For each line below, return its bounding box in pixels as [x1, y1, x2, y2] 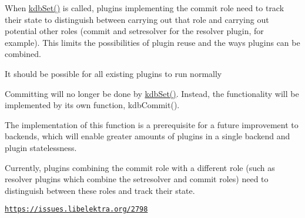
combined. [5, 48, 41, 60]
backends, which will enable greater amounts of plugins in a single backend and [5, 130, 290, 142]
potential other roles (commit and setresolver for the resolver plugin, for [5, 25, 264, 37]
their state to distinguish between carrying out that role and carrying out [5, 13, 269, 25]
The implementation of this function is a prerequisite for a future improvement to [5, 118, 299, 130]
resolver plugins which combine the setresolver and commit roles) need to [5, 173, 269, 185]
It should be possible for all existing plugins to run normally [5, 67, 222, 79]
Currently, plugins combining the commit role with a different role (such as [5, 161, 275, 173]
